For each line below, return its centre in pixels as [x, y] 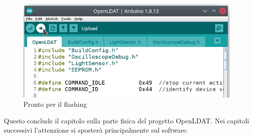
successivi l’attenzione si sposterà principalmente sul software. [96, 130]
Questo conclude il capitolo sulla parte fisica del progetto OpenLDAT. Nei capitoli [126, 120]
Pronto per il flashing [55, 104]
